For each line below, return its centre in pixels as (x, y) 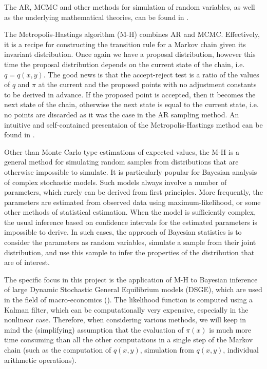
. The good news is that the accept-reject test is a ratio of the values (151, 74)
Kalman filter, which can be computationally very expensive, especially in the (126, 309)
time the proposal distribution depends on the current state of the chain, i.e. (125, 64)
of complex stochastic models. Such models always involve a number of (116, 182)
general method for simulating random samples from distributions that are (121, 162)
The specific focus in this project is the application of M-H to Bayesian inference (131, 279)
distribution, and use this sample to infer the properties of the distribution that (129, 252)
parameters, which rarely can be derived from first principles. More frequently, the (133, 192)
